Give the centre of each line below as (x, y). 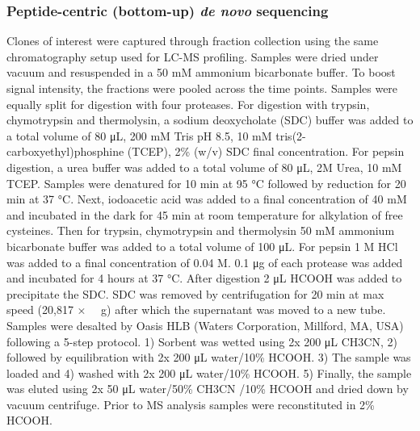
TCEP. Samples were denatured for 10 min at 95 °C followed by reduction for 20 (206, 183)
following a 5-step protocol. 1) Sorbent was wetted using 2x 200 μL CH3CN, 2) (202, 341)
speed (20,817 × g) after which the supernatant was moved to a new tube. (196, 310)
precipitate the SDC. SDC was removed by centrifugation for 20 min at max (195, 293)
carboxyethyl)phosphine (65, 151)
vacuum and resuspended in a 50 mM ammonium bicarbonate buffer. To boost (201, 72)
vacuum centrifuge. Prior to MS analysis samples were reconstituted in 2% (191, 404)
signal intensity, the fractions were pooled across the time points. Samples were (202, 88)
